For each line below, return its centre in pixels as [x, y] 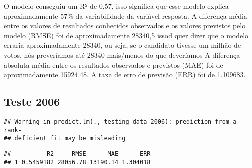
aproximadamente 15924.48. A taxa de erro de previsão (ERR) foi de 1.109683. [125, 75]
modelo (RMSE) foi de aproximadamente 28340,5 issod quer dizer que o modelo [126, 35]
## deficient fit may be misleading [65, 138]
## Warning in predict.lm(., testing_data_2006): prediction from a [120, 121]
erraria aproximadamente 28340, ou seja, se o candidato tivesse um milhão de [123, 45]
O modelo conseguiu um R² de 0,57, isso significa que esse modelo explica [116, 6]
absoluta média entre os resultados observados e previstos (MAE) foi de [114, 65]
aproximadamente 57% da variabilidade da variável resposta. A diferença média [126, 16]
